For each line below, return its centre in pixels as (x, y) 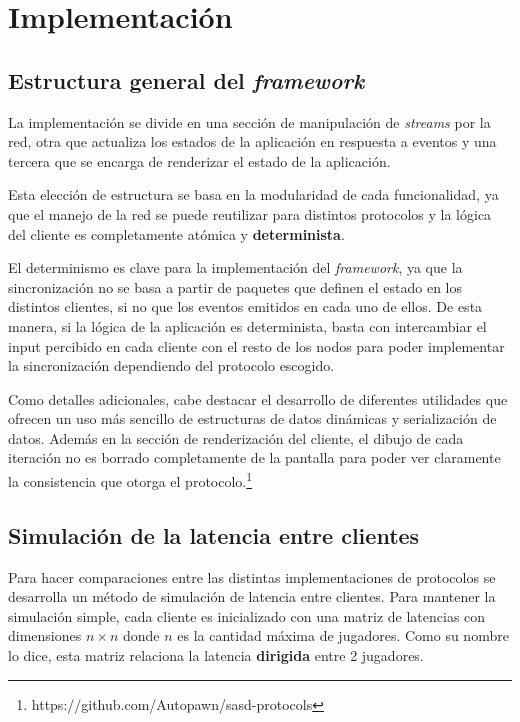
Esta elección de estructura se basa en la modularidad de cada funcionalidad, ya (253, 194)
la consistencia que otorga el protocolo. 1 (130, 479)
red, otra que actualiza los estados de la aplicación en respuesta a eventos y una (252, 141)
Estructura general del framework (186, 79)
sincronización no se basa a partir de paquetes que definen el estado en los (235, 286)
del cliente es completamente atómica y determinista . (176, 233)
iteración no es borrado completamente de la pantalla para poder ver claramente (254, 457)
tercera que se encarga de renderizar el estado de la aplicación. (199, 160)
